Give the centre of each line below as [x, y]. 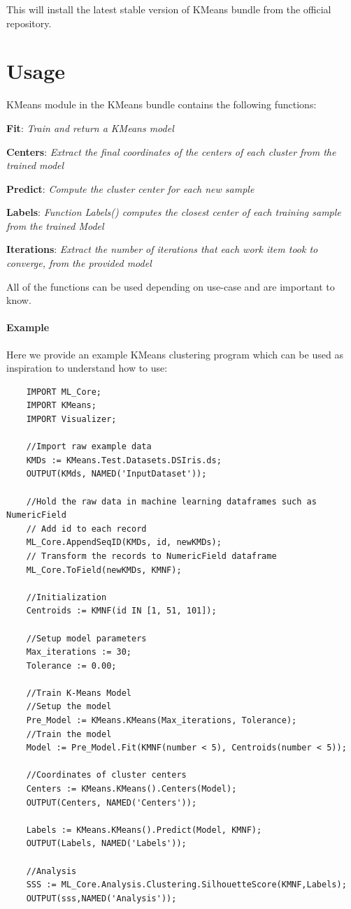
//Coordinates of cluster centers [106, 775]
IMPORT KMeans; [61, 406]
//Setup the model [69, 707]
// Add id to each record [86, 529]
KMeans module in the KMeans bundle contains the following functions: [162, 104]
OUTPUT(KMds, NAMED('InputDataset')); [116, 474]
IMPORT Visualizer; [71, 420]
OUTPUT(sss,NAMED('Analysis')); [101, 898]
